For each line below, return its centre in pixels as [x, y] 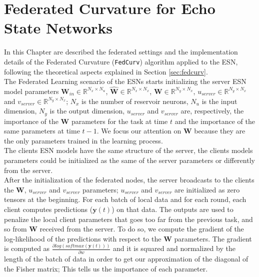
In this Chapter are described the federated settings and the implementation [121, 52]
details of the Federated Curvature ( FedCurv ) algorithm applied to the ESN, [121, 61]
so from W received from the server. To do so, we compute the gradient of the [124, 229]
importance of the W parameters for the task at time [86, 121]
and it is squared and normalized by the [174, 248]
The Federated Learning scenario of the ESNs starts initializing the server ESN [125, 81]
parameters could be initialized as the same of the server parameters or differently [129, 160]
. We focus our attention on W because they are [171, 131]
